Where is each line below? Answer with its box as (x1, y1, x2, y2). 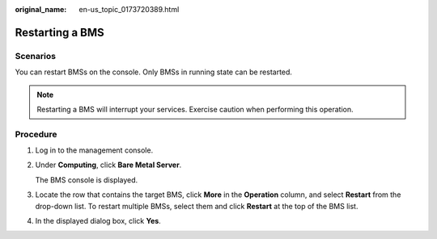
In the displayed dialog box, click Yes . (35, 216, 161, 226)
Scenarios (15, 50, 57, 61)
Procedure (15, 128, 57, 140)
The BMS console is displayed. (35, 174, 138, 185)
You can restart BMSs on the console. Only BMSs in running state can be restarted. (15, 67, 293, 77)
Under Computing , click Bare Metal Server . (35, 160, 182, 170)
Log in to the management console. (35, 145, 154, 155)
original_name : (15, 5, 67, 14)
